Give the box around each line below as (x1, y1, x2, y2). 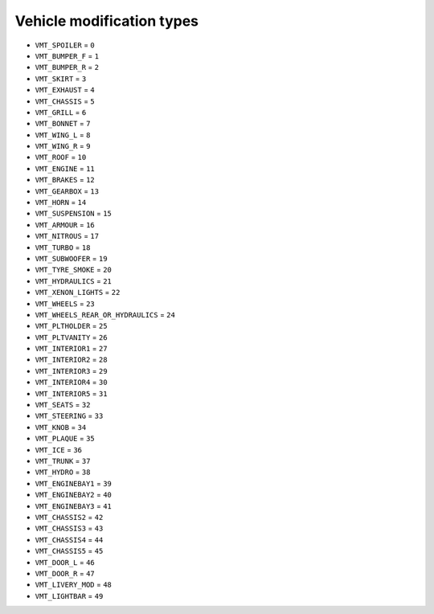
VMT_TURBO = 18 (35, 242, 91, 252)
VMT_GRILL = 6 (35, 107, 87, 117)
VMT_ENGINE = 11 (35, 163, 96, 173)
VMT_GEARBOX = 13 (35, 186, 100, 196)
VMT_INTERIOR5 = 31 (35, 388, 108, 398)
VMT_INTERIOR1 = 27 (35, 344, 108, 354)
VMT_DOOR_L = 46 (35, 557, 96, 567)
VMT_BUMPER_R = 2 (35, 63, 100, 72)
